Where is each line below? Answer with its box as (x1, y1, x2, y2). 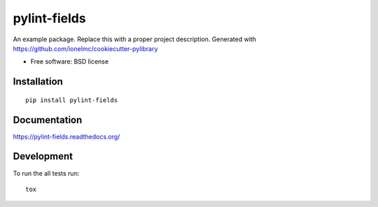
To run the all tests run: (13, 169, 80, 178)
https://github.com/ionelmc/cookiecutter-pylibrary (13, 44, 158, 52)
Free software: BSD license (30, 57, 108, 66)
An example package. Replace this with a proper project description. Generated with (13, 35, 257, 43)
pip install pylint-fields (25, 96, 118, 104)
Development (13, 150, 73, 162)
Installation (13, 76, 63, 87)
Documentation (13, 114, 83, 126)
